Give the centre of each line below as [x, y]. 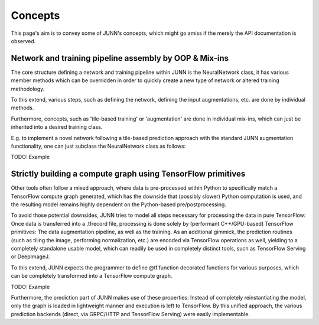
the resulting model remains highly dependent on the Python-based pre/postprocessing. [119, 204]
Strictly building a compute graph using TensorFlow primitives [128, 174]
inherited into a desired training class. [57, 127]
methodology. [28, 89]
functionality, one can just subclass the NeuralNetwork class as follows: [98, 146]
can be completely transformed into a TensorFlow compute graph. [92, 276]
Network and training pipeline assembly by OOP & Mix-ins [120, 58]
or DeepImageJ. [30, 256]
